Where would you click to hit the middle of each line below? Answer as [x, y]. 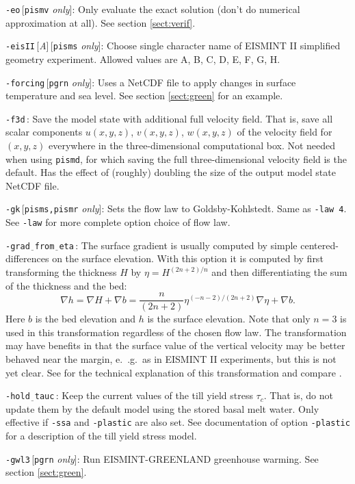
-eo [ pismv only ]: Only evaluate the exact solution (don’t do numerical [153, 9]
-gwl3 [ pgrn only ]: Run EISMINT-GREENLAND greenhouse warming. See [162, 458]
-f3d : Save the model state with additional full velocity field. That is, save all [169, 118]
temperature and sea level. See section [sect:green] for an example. [144, 95]
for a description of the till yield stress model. [101, 436]
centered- [319, 245]
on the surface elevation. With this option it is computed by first [188, 258]
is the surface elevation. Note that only [229, 319]
